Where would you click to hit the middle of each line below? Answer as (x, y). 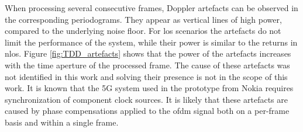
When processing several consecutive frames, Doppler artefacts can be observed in (151, 8)
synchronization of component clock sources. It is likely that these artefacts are (146, 99)
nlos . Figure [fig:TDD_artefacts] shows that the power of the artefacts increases (148, 53)
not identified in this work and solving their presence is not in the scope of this (146, 76)
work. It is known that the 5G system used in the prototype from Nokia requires (149, 88)
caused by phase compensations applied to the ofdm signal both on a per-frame (147, 111)
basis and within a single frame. (62, 122)
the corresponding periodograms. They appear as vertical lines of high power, (143, 19)
